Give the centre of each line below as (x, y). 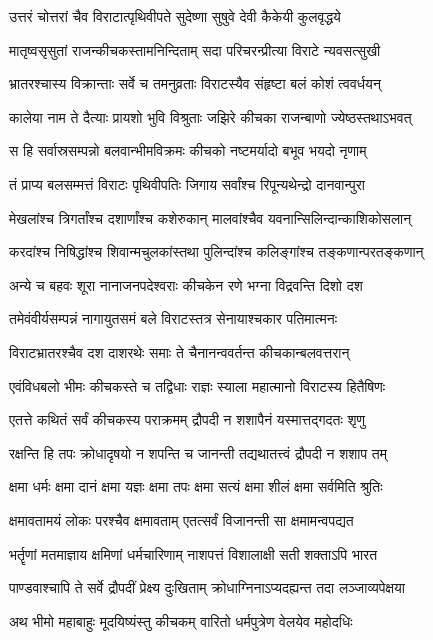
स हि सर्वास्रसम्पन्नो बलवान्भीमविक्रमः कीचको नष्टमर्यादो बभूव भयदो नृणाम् (188, 150)
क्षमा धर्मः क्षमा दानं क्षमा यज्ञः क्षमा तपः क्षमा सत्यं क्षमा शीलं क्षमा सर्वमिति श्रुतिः (196, 486)
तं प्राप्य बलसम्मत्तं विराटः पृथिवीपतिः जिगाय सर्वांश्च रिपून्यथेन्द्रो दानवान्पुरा (187, 183)
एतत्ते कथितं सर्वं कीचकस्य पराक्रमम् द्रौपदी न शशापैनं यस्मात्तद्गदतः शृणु (187, 419)
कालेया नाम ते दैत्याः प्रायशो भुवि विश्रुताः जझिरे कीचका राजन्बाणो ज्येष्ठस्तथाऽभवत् (210, 116)
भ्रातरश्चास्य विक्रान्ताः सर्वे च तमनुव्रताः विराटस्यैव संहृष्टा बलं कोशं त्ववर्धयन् (195, 83)
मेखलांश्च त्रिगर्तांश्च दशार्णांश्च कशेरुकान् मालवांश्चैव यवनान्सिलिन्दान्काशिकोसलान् (210, 217)
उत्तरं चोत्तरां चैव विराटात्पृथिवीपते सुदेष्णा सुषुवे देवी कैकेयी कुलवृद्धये (175, 16)
